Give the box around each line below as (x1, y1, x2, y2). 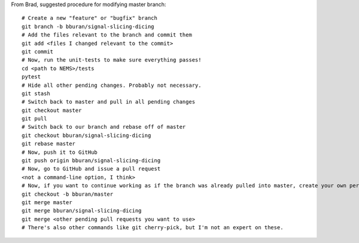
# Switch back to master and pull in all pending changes (22, 99, 196, 105)
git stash (22, 90, 50, 97)
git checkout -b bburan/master (22, 190, 114, 198)
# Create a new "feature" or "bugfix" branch (22, 15, 158, 22)
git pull (22, 116, 47, 122)
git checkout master (22, 107, 82, 114)
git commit (22, 48, 54, 55)
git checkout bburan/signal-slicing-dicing (22, 132, 151, 139)
